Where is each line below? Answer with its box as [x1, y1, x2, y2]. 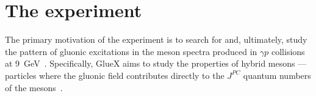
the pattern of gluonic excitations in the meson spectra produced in [5, 45, 257, 57]
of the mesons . [5, 81, 63, 94]
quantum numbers [243, 68, 311, 81]
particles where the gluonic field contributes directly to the [5, 68, 224, 81]
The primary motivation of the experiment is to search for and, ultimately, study [5, 33, 307, 46]
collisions [271, 45, 305, 57]
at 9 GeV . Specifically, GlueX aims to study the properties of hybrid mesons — [5, 57, 307, 70]
